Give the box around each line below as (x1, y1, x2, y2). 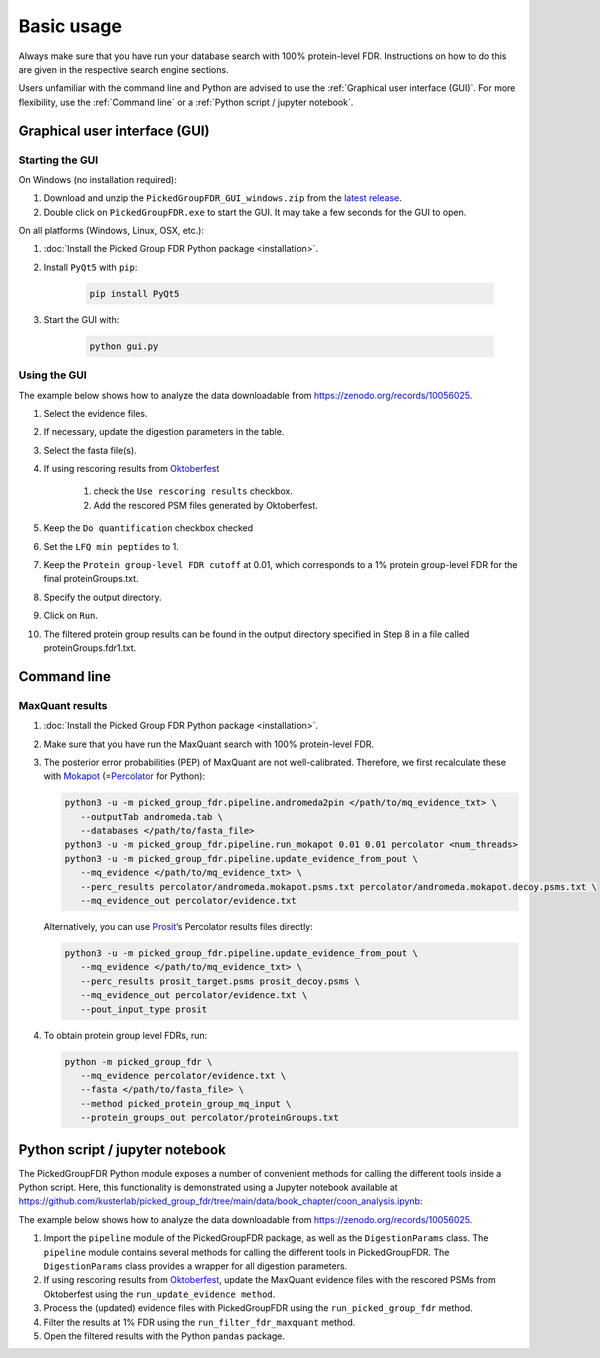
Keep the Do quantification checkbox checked (43, 522, 254, 534)
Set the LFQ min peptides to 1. (43, 540, 179, 552)
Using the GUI (18, 368, 87, 382)
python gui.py (89, 340, 159, 352)
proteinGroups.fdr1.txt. (43, 641, 137, 654)
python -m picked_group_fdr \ (64, 1056, 213, 1067)
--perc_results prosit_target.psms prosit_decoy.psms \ (80, 975, 360, 987)
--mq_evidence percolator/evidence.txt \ (80, 1070, 287, 1081)
